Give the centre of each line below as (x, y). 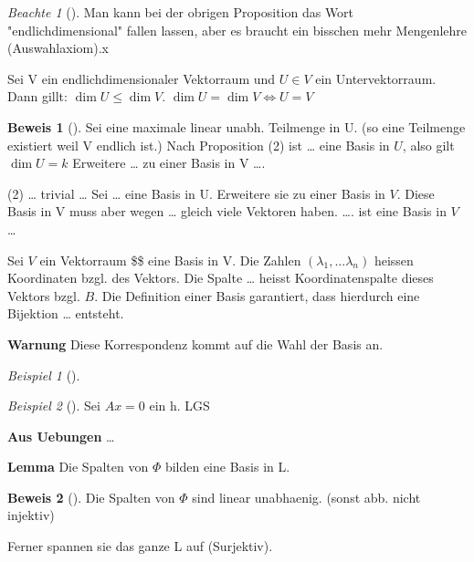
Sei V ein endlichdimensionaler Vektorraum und (142, 78)
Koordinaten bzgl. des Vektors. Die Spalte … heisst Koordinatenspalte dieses (221, 278)
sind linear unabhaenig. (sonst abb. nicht (306, 497)
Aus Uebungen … (61, 436)
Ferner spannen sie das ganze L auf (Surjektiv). (140, 546)
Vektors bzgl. (44, 295)
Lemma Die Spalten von (78, 467)
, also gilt (428, 145)
